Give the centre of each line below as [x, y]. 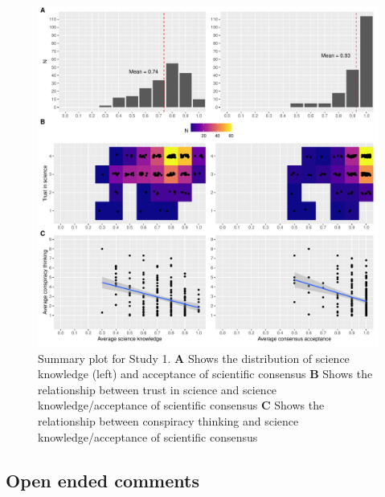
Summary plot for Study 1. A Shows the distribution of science [194, 358]
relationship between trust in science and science [158, 389]
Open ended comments [102, 480]
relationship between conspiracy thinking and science [168, 420]
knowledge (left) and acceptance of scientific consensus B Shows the [205, 374]
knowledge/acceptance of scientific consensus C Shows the [181, 405]
